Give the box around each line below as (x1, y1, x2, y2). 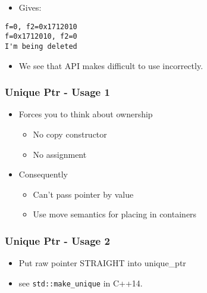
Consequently (18, 168, 68, 180)
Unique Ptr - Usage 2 (5, 233, 110, 248)
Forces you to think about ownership (18, 108, 153, 120)
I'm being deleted (5, 42, 77, 51)
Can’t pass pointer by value (33, 188, 134, 200)
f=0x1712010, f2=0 (5, 32, 77, 41)
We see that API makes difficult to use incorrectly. (18, 59, 203, 71)
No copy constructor (33, 127, 107, 140)
